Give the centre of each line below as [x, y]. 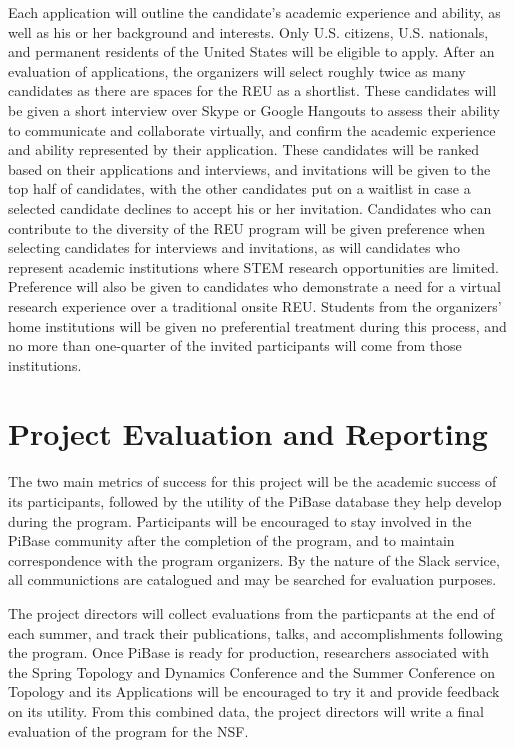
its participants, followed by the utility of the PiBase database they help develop [255, 501]
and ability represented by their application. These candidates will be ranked [243, 149]
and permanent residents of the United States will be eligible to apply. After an [251, 51]
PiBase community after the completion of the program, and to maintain [231, 540]
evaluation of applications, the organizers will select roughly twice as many [237, 70]
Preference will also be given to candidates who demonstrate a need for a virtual [254, 286]
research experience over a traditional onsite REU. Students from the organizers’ [255, 305]
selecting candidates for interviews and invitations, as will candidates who [234, 247]
